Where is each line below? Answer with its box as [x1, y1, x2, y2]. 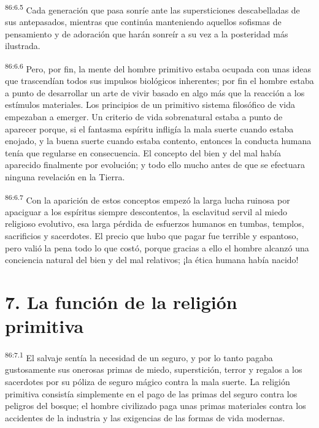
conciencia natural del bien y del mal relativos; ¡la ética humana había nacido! [5, 253, 299, 266]
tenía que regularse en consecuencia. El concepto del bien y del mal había [5, 146, 281, 159]
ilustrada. [5, 39, 40, 52]
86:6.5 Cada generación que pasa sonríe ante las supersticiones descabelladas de [5, 2, 300, 16]
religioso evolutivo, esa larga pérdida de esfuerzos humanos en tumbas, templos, [5, 217, 304, 230]
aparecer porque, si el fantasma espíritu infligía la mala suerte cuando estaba [5, 122, 294, 135]
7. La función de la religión [5, 289, 237, 315]
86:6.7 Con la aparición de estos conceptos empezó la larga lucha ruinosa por [5, 191, 290, 206]
